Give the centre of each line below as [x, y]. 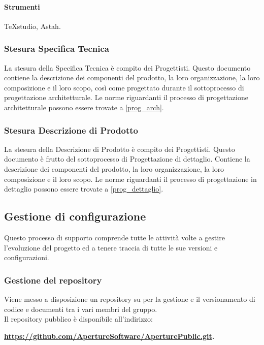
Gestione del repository [53, 280]
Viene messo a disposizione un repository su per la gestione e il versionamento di [130, 299]
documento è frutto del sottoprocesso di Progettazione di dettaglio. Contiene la [127, 159]
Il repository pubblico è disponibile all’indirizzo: [78, 319]
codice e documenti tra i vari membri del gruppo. [81, 309]
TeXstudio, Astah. [32, 26]
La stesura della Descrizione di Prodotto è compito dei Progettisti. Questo [120, 149]
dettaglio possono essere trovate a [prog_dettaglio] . [84, 189]
